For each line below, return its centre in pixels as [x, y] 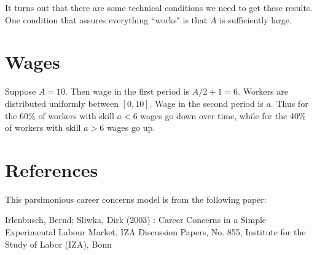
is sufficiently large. [256, 19]
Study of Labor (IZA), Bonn [58, 244]
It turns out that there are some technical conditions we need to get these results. [159, 7]
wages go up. [131, 127]
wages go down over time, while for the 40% [223, 115]
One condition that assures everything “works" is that [106, 19]
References [52, 169]
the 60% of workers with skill [60, 115]
